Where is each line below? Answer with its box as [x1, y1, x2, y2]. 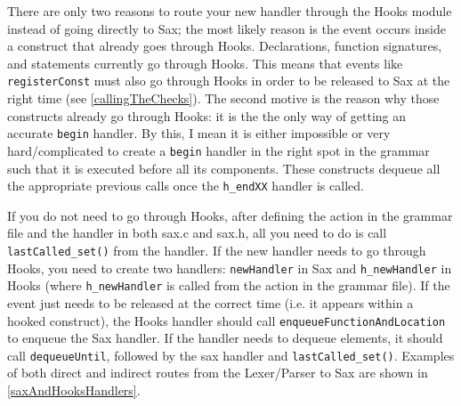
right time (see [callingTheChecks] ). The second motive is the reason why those [7, 89, 440, 108]
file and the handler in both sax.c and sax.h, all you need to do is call [7, 223, 387, 242]
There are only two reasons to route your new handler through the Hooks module [7, 2, 452, 20]
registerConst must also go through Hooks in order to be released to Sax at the [7, 71, 450, 90]
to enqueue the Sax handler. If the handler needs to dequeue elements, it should [7, 329, 443, 347]
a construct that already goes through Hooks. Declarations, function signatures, [7, 37, 442, 55]
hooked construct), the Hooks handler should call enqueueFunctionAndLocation [7, 311, 446, 329]
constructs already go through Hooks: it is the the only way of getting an [7, 106, 407, 125]
